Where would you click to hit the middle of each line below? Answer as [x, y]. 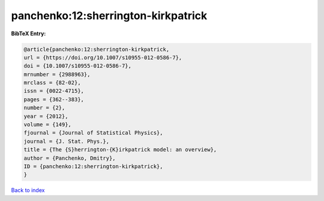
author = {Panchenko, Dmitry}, [70, 158]
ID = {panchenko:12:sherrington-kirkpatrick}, [93, 167]
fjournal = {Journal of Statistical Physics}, [93, 133]
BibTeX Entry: [28, 33]
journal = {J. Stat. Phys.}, [67, 141]
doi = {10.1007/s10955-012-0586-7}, [78, 66]
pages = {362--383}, [54, 99]
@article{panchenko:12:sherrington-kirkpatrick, [97, 49]
